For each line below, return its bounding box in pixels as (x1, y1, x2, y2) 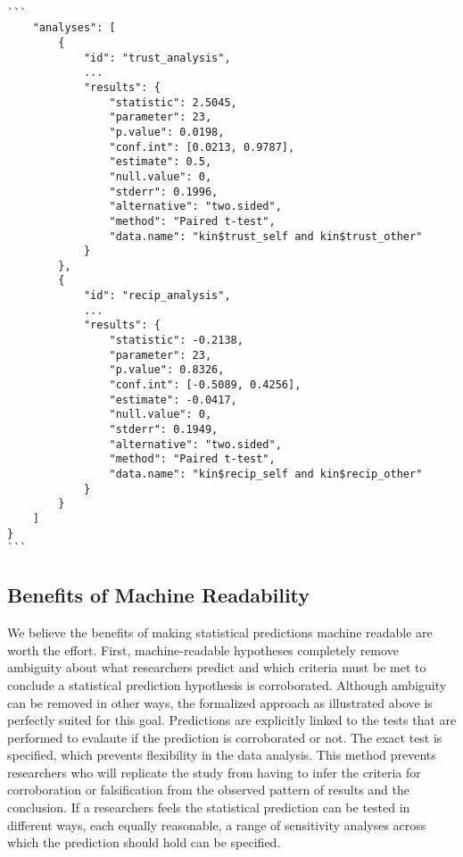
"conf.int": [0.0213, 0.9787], (109, 140, 295, 154)
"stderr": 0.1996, (109, 185, 219, 198)
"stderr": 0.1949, (109, 423, 219, 437)
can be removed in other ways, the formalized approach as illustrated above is (7, 693, 433, 711)
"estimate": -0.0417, (109, 393, 237, 406)
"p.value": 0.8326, (109, 363, 225, 377)
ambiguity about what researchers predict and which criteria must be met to (7, 658, 426, 677)
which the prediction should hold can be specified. (7, 833, 281, 852)
